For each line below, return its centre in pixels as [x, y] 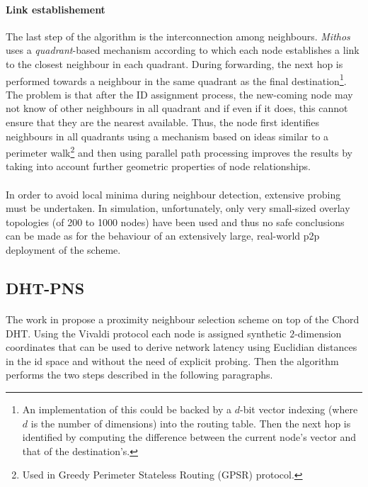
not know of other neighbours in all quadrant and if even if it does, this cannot [177, 108]
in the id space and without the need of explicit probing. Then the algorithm [172, 360]
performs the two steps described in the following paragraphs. [139, 375]
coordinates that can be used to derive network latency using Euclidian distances [182, 347]
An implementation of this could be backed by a [127, 409]
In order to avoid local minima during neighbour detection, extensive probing [173, 194]
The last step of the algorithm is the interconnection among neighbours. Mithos [178, 36]
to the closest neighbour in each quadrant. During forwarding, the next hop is [174, 63]
